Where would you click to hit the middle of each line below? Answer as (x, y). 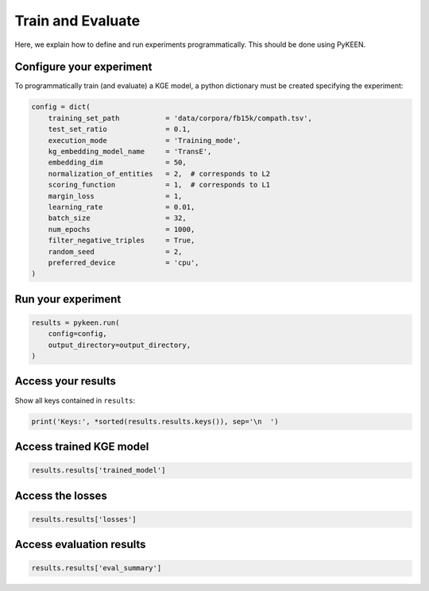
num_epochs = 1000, (122, 229)
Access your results (66, 381)
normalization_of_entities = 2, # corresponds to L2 (159, 174)
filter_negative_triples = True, (122, 241)
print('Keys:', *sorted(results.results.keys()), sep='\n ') (155, 421)
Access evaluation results (80, 545)
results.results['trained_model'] (99, 470)
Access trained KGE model (82, 446)
